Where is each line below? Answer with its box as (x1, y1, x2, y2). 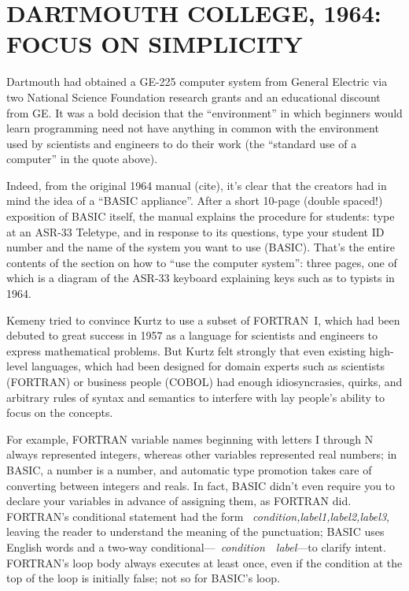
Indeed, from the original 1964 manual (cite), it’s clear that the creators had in (6, 177, 387, 193)
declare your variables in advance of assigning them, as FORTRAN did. (6, 492, 352, 509)
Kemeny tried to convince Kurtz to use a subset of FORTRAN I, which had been (6, 311, 400, 328)
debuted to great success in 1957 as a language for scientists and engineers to (6, 327, 378, 344)
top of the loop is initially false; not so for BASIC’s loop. (6, 570, 280, 586)
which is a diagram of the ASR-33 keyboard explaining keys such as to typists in (6, 269, 395, 286)
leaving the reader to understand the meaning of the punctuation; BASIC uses (6, 523, 385, 540)
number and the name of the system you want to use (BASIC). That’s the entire (6, 239, 396, 255)
